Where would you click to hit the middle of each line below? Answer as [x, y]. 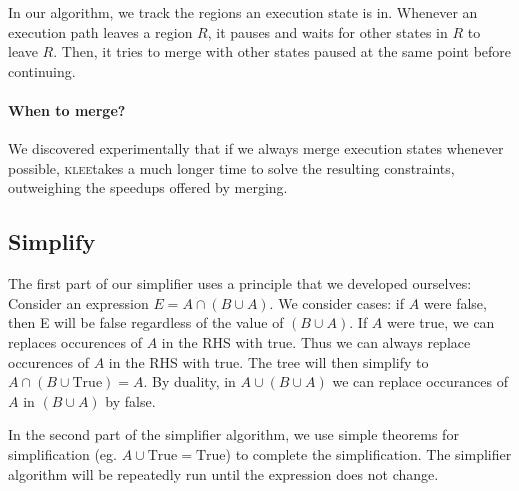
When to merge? [67, 109]
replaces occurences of [75, 341]
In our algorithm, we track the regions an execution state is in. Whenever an [243, 12]
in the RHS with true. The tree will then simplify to [268, 361]
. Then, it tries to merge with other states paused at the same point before [282, 51]
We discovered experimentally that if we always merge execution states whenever [256, 148]
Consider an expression [78, 302]
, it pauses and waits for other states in [327, 31]
